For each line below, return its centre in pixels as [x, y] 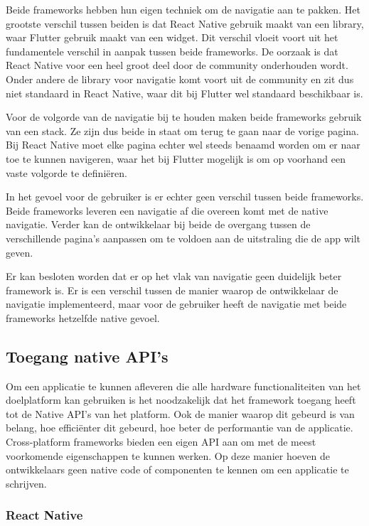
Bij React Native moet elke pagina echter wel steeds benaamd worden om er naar [183, 145]
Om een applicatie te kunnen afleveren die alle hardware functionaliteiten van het [183, 386]
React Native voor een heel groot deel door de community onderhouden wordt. [177, 65]
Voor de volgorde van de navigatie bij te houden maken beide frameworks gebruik [184, 117]
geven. [20, 252]
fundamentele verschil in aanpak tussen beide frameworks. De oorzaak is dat [172, 51]
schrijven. [26, 483]
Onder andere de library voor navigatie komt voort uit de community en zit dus [180, 79]
